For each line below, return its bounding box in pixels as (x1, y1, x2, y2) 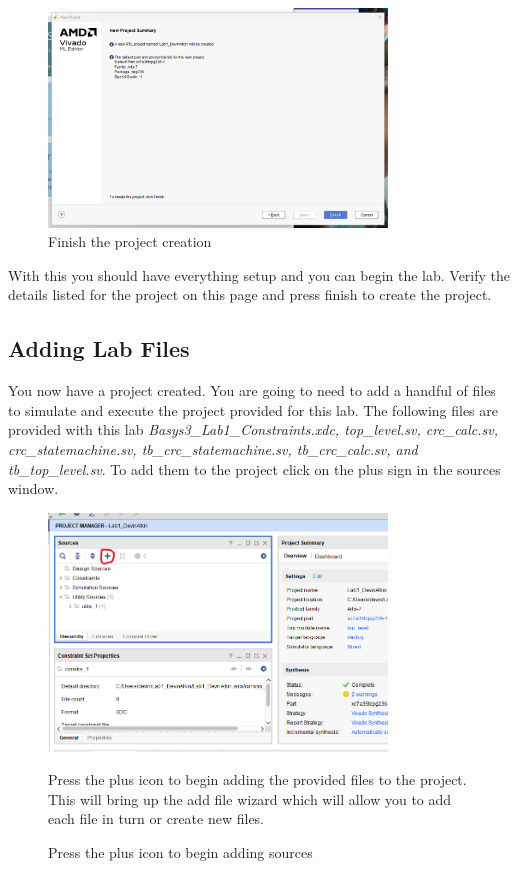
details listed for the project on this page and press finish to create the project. (8, 284, 492, 305)
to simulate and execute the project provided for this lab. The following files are (8, 399, 498, 420)
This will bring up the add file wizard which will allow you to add (48, 788, 452, 809)
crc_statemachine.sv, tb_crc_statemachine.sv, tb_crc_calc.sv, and (8, 438, 418, 459)
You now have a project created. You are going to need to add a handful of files (8, 380, 496, 401)
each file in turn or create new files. (48, 808, 265, 829)
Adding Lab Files (8, 333, 190, 364)
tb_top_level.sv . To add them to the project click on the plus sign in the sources (8, 458, 501, 479)
